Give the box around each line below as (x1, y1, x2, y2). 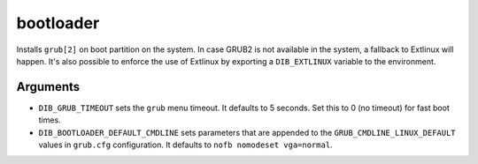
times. (38, 115, 61, 125)
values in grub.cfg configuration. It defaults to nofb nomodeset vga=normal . (38, 139, 333, 150)
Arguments (16, 79, 81, 94)
